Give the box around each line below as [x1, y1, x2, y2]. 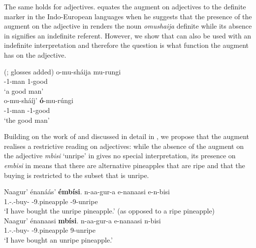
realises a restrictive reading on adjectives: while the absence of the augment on [4, 141, 244, 151]
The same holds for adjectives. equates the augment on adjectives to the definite [4, 1, 246, 11]
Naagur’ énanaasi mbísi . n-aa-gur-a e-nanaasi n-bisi [4, 215, 161, 225]
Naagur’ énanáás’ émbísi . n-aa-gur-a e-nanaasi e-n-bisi [4, 186, 170, 197]
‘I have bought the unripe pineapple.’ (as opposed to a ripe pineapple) [4, 206, 215, 216]
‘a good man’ [4, 85, 44, 96]
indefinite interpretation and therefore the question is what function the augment [4, 40, 249, 50]
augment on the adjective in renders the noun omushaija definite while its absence [4, 21, 252, 31]
